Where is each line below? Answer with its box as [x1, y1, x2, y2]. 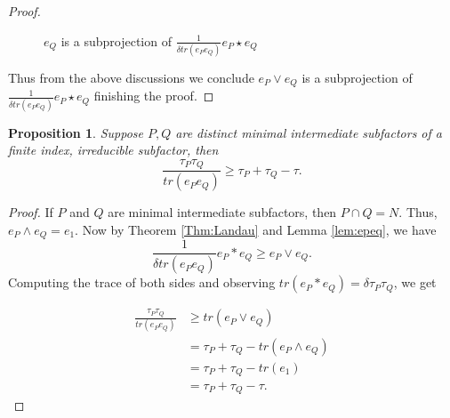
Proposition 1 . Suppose [8, 123, 143, 141]
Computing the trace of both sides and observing [8, 273, 276, 292]
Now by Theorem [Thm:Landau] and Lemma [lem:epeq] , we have [82, 220, 437, 238]
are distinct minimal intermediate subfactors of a [175, 123, 442, 141]
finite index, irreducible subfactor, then [8, 141, 219, 159]
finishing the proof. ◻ [93, 86, 214, 105]
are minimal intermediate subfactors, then [108, 203, 337, 221]
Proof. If [8, 203, 53, 221]
